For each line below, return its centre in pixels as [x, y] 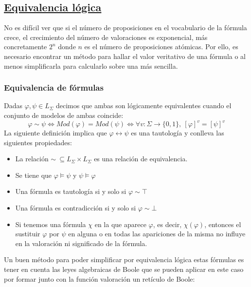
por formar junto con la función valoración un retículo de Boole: [99, 278]
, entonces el [223, 224]
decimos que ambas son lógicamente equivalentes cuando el [143, 105]
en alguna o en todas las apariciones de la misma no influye [157, 234]
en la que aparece [120, 224]
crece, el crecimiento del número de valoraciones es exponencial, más [106, 37]
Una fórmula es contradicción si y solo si [76, 208]
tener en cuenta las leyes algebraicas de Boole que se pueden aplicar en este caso [124, 269]
